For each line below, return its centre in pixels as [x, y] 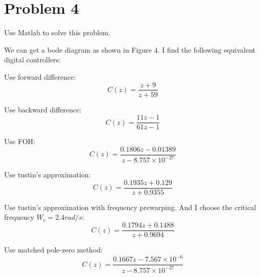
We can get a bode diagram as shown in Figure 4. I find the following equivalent [130, 49]
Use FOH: [20, 141]
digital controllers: [33, 60]
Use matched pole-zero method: [53, 250]
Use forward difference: [40, 76]
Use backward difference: [43, 109]
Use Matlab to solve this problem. [57, 32]
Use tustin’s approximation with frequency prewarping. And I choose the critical [130, 207]
